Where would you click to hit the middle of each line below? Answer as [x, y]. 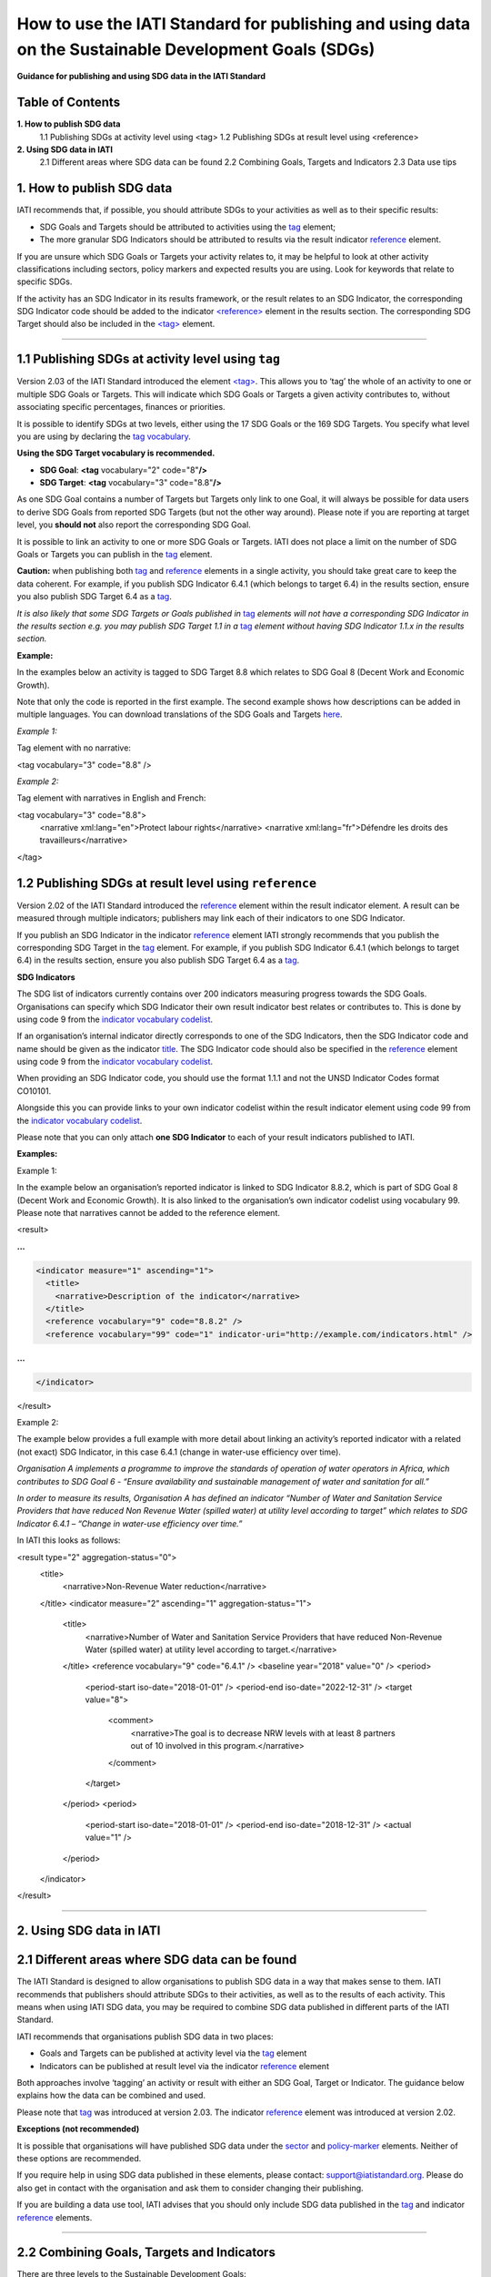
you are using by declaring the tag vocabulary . [104, 436]
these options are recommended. [79, 2158]
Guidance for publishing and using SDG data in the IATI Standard [141, 77]
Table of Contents [69, 102]
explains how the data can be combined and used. [111, 2096]
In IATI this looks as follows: [69, 1540]
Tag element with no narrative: [74, 748]
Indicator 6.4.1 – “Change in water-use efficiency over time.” [130, 1523]
